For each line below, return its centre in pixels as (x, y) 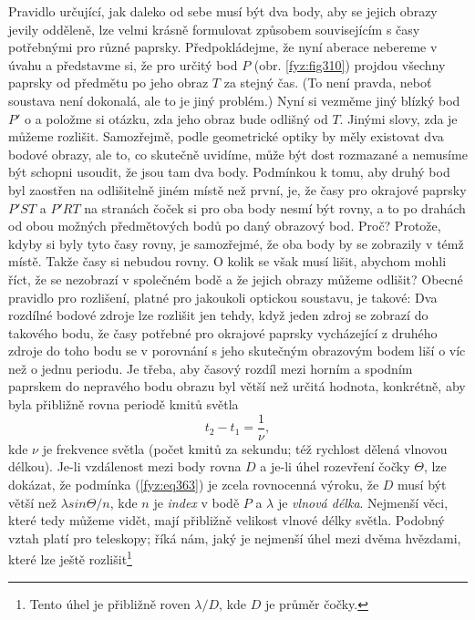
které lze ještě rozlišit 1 (70, 558)
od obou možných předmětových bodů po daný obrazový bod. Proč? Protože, (225, 226)
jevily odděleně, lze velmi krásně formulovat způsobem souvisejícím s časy (214, 29)
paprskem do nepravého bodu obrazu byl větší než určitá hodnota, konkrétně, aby (237, 386)
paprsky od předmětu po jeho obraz (108, 83)
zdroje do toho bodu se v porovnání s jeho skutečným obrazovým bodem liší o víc (237, 351)
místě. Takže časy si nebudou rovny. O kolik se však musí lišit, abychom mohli (227, 261)
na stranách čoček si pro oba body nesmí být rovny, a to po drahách (275, 207)
